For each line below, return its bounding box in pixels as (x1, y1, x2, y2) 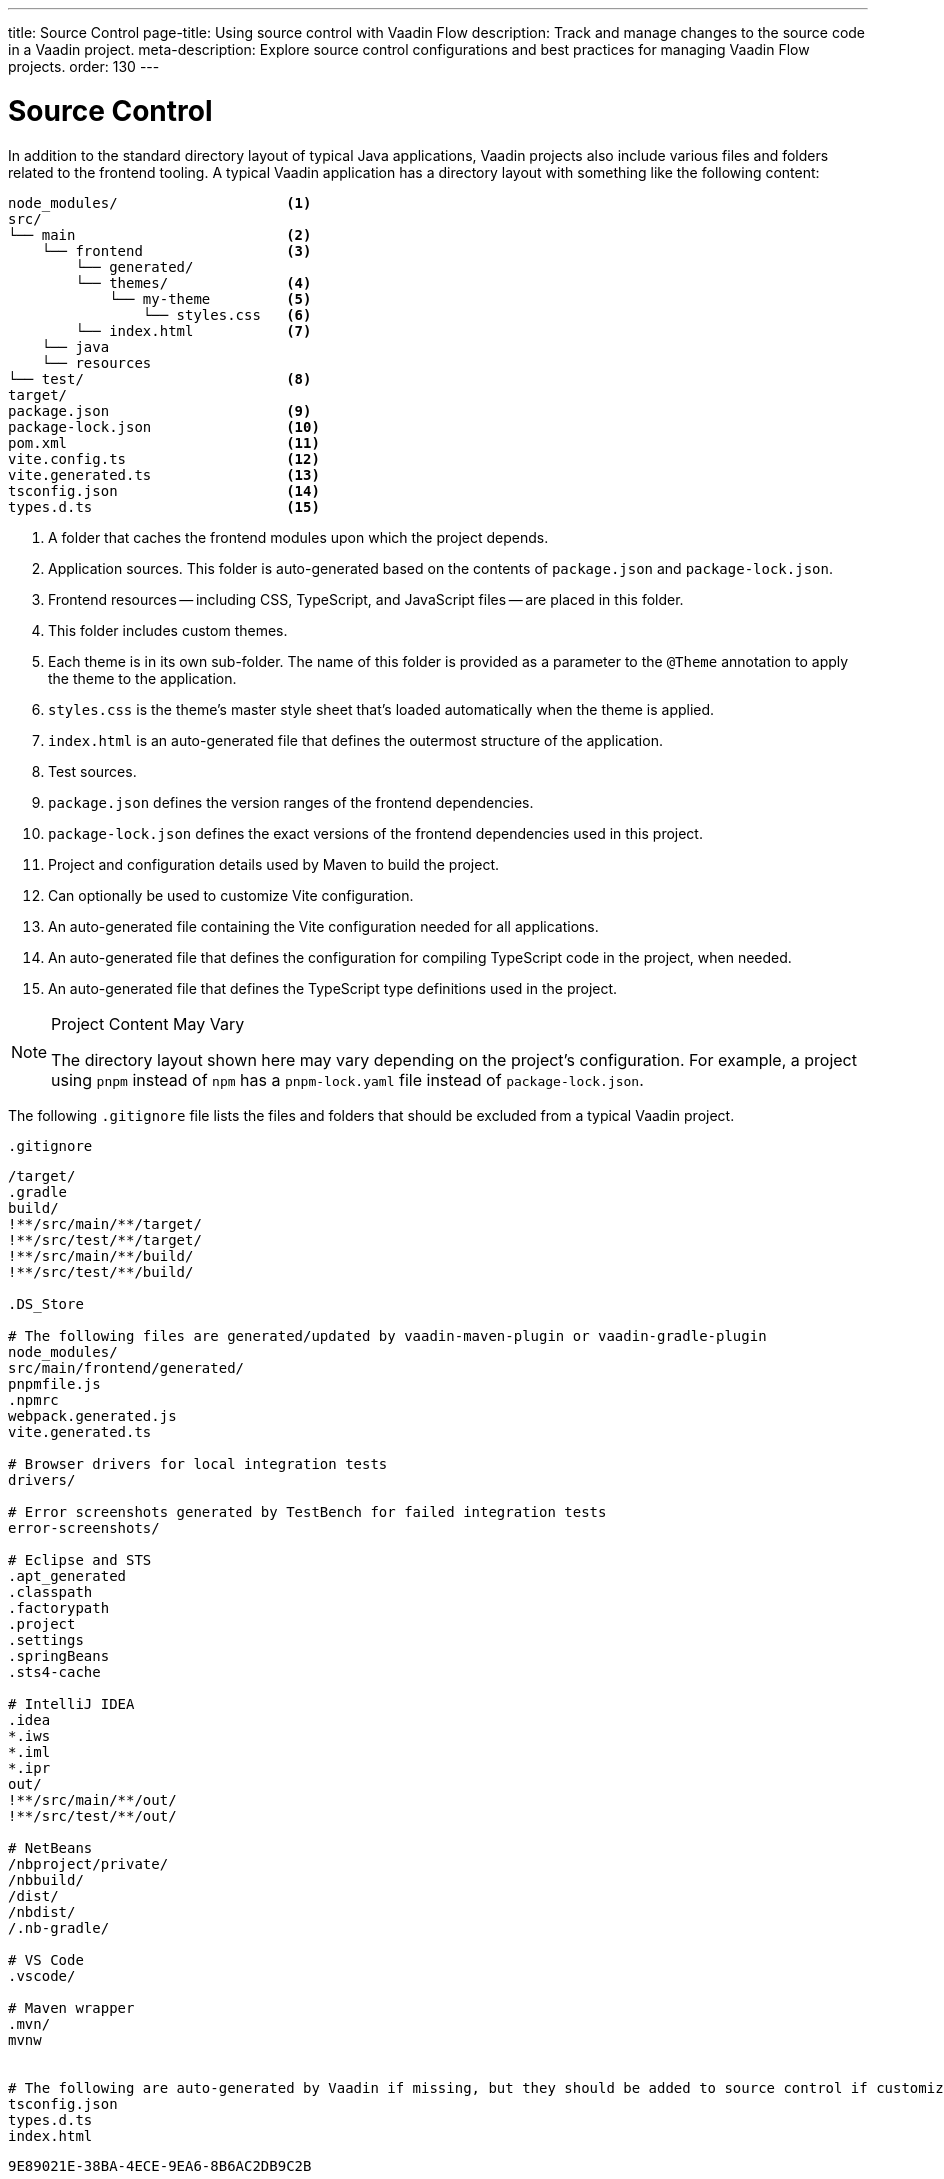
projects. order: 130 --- (8, 58, 160, 75)
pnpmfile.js (8, 1375, 101, 1392)
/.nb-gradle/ (8, 1919, 110, 1936)
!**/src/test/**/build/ (8, 1263, 194, 1280)
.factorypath (8, 1599, 110, 1616)
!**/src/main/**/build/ (8, 1247, 194, 1264)
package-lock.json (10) (8, 418, 320, 435)
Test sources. (48, 762, 137, 780)
